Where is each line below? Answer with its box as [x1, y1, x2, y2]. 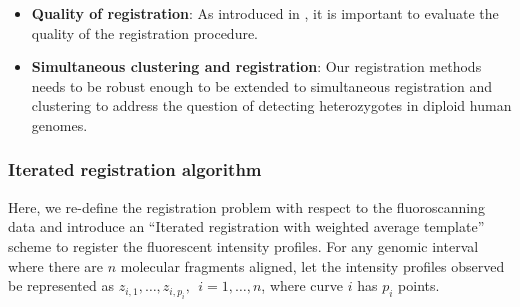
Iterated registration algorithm [8, 157, 262, 182]
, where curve [261, 275, 344, 296]
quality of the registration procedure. [31, 22, 259, 43]
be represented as [8, 275, 114, 296]
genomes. [31, 114, 88, 135]
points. [398, 275, 440, 296]
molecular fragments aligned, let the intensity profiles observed [120, 255, 505, 276]
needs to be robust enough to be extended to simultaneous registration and [31, 75, 492, 96]
